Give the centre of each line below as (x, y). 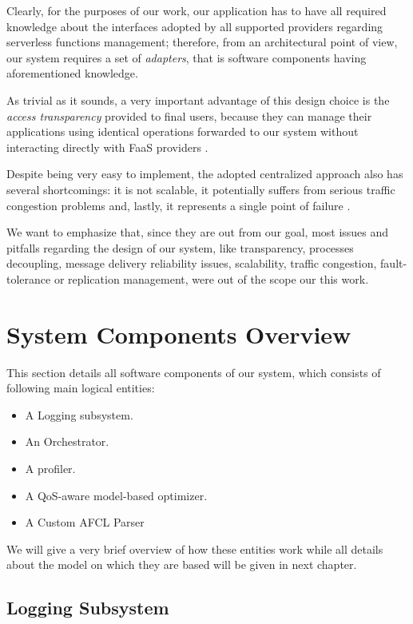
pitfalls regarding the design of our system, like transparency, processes (180, 247)
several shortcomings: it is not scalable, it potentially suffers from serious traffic (201, 189)
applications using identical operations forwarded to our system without (183, 131)
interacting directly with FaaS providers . (107, 147)
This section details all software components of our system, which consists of (194, 372)
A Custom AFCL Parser (85, 522)
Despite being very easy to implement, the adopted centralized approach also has (205, 174)
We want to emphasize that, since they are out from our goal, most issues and (198, 232)
